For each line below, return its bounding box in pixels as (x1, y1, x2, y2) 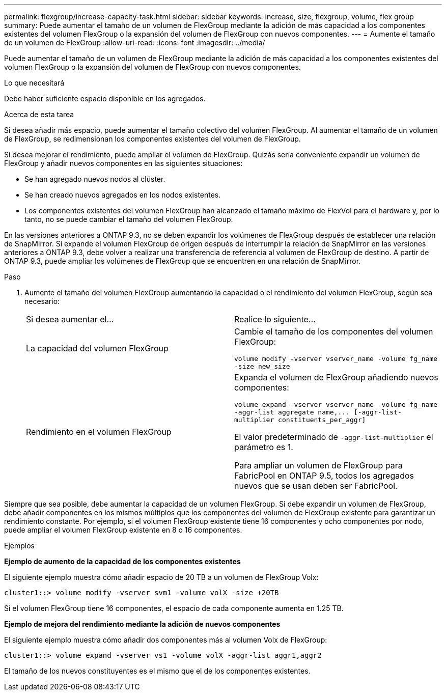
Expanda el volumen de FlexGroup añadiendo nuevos (234, 372, 438, 382)
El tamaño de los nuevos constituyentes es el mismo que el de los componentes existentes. (4, 666, 311, 675)
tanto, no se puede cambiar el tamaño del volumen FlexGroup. (24, 215, 233, 224)
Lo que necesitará (4, 78, 65, 87)
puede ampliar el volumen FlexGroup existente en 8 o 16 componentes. (4, 525, 242, 534)
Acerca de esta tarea (4, 110, 74, 119)
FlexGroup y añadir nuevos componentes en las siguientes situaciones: (4, 159, 243, 168)
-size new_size (234, 363, 290, 370)
